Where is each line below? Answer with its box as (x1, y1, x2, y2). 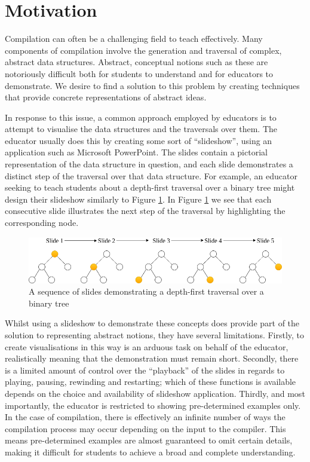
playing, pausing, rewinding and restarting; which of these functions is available (5, 375, 296, 388)
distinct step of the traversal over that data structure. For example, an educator (5, 169, 297, 182)
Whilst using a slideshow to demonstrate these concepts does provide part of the (5, 317, 300, 329)
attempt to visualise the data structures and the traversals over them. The (5, 123, 278, 135)
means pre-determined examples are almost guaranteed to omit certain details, (5, 434, 293, 446)
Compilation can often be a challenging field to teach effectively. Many (5, 32, 263, 45)
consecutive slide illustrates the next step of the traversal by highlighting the (5, 204, 286, 217)
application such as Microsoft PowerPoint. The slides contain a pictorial (5, 146, 268, 158)
